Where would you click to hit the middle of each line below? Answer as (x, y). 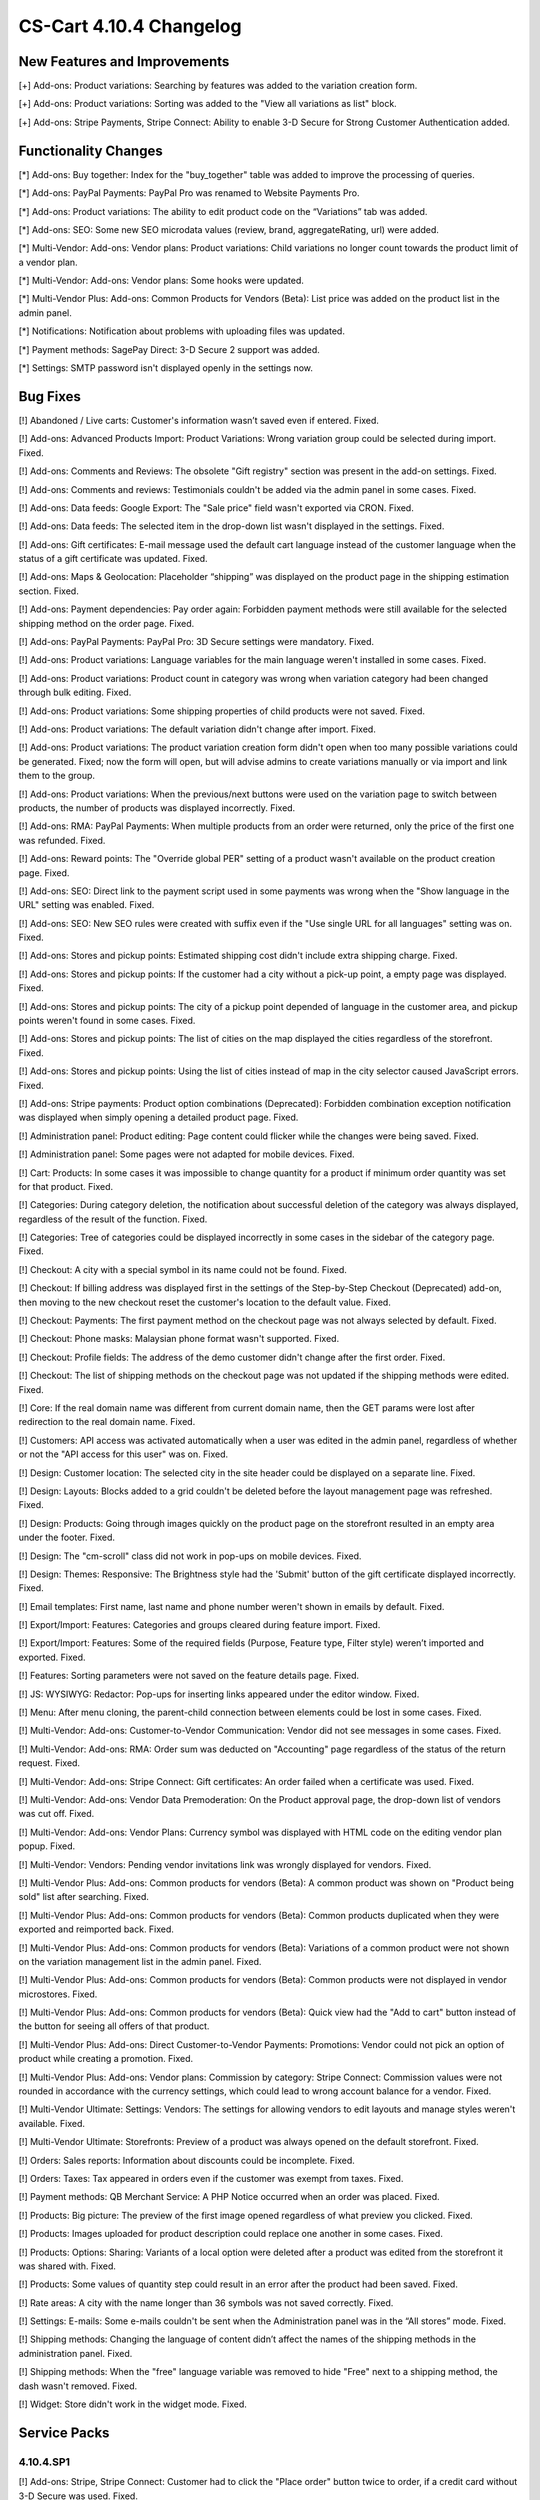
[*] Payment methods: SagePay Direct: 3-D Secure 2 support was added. (169, 349)
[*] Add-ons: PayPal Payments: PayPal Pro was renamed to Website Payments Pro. (189, 193)
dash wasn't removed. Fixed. (78, 2386)
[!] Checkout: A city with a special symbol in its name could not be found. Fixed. (182, 1269)
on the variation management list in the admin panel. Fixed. (140, 1961)
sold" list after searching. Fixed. (84, 1897)
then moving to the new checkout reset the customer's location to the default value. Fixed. (205, 1302)
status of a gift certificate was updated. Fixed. (113, 559)
